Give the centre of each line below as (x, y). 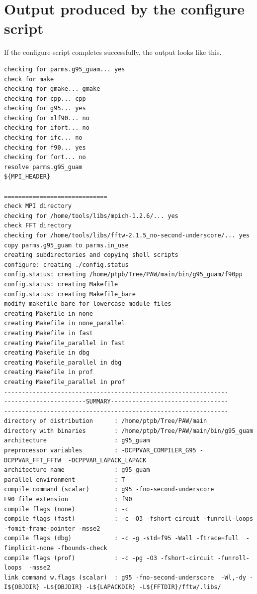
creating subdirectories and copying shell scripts (91, 255)
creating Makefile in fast (48, 333)
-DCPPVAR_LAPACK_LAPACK (107, 460)
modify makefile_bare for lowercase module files (88, 304)
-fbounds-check (82, 548)
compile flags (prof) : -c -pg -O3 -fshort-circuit (109, 558)
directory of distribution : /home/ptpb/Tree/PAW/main (106, 421)
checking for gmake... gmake (52, 89)
